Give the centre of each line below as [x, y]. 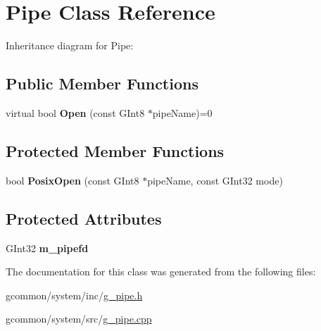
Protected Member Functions [115, 150]
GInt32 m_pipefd [47, 248]
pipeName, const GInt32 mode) [215, 180]
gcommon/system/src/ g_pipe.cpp [79, 319]
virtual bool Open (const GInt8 [75, 112]
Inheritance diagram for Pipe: [70, 45]
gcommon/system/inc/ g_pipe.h [74, 295]
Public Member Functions [102, 83]
